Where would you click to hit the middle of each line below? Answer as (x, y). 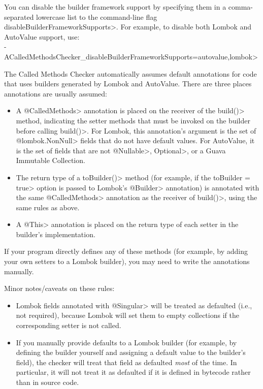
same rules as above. (48, 207)
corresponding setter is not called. (69, 325)
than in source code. (47, 382)
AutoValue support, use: (42, 36)
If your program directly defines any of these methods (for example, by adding (126, 251)
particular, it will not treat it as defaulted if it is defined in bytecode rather (133, 372)
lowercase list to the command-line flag (97, 17)
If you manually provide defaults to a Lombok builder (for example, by (126, 342)
